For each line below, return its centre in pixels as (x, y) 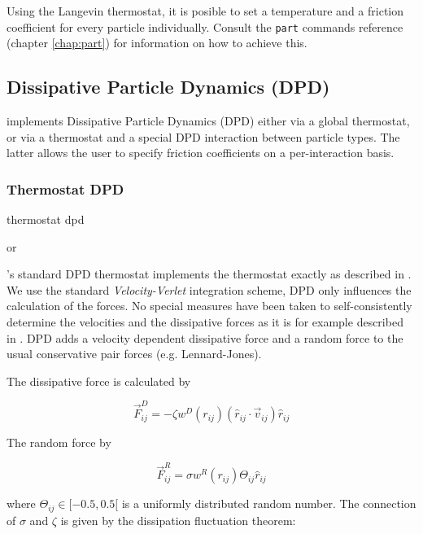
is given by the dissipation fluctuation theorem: (178, 520)
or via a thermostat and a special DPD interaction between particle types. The (203, 136)
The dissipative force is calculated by (99, 381)
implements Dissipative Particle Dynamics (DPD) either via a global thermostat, (208, 121)
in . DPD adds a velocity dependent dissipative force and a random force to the (205, 337)
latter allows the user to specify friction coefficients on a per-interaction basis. (201, 153)
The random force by (59, 442)
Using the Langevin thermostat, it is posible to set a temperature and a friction (205, 11)
